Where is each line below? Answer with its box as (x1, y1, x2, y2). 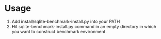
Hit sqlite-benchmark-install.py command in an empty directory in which (11, 23, 156, 29)
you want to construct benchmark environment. (11, 29, 107, 34)
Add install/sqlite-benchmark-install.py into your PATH (11, 19, 120, 24)
